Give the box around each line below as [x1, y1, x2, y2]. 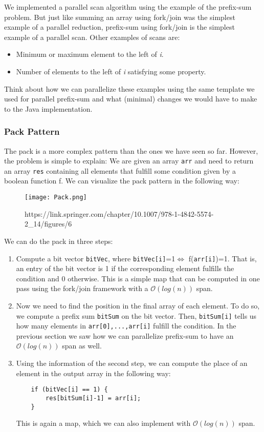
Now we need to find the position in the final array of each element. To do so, [16, 300, 260, 311]
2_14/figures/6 [25, 218, 72, 229]
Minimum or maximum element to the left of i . [16, 49, 164, 59]
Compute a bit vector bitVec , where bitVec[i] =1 [16, 253, 175, 263]
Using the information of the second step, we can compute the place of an [16, 358, 248, 368]
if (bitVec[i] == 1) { [31, 386, 108, 394]
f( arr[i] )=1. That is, [188, 253, 257, 263]
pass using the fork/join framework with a [16, 283, 148, 294]
